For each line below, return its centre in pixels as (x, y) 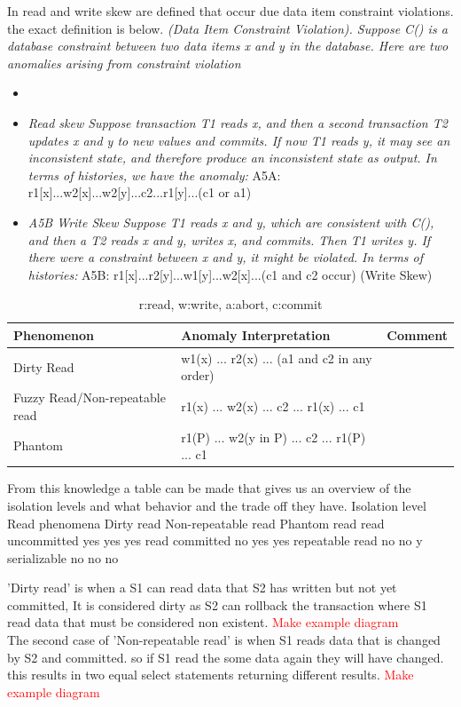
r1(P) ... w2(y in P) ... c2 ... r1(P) (273, 437)
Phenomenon (54, 334)
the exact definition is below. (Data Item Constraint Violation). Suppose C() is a (227, 28)
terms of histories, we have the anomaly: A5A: (154, 175)
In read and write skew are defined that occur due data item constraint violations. (230, 11)
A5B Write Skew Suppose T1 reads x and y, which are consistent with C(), (231, 222)
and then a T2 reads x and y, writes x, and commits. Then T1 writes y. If (229, 239)
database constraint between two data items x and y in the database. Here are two (228, 46)
